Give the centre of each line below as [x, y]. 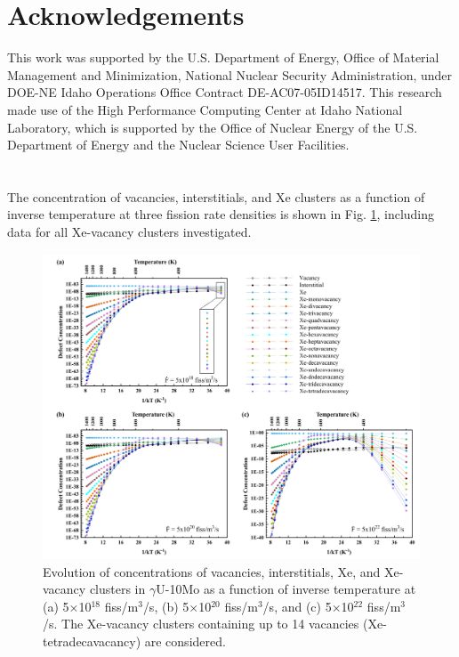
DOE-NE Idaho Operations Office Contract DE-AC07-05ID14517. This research [225, 92]
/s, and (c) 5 [297, 606]
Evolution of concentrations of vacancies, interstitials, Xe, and [212, 571]
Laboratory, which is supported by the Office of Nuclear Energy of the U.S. [213, 127]
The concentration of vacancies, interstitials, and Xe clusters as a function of [216, 196]
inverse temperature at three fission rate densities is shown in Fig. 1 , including [221, 214]
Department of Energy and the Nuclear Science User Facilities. [178, 145]
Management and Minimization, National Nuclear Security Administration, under [230, 74]
